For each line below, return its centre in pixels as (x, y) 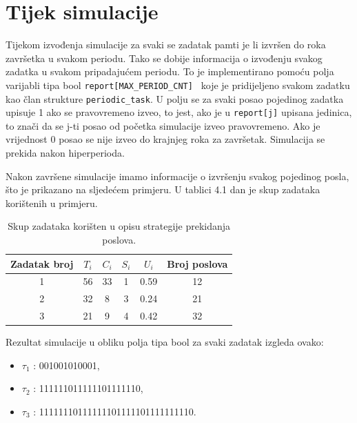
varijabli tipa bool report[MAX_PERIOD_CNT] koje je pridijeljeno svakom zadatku (178, 85)
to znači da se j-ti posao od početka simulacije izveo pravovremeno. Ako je (163, 125)
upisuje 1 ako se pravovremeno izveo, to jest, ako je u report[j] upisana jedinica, (179, 112)
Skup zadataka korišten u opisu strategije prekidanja (119, 226)
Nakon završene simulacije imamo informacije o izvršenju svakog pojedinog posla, (177, 176)
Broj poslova (197, 263)
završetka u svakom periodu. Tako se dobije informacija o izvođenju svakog (164, 58)
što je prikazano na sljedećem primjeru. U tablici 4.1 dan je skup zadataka (163, 189)
